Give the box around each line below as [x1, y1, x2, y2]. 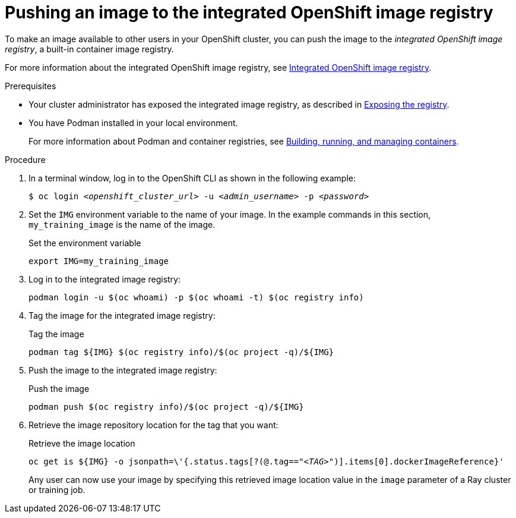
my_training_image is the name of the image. [29, 219, 216, 230]
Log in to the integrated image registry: [29, 274, 181, 284]
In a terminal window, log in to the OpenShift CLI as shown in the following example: [29, 172, 356, 183]
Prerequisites [5, 80, 56, 91]
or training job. [29, 484, 86, 495]
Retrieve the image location [29, 438, 135, 448]
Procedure [5, 154, 46, 165]
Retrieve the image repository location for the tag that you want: [29, 419, 278, 430]
